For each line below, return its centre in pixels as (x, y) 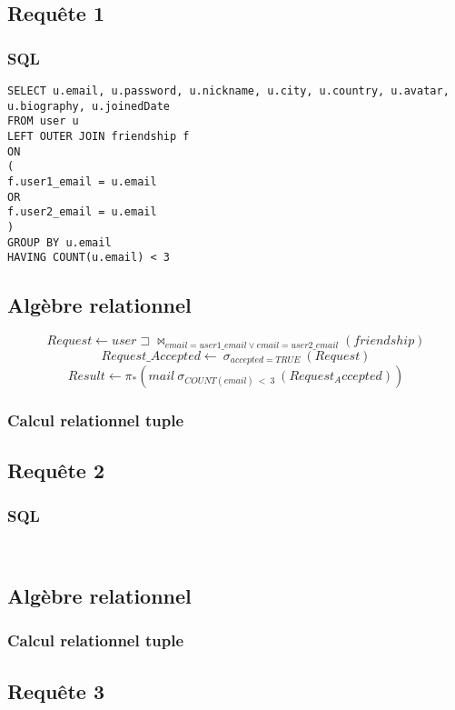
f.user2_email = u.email (82, 212)
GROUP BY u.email (59, 242)
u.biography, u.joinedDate (89, 106)
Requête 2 (56, 470)
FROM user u (43, 121)
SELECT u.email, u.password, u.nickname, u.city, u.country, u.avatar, (228, 91)
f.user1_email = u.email (82, 181)
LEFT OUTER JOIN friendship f (99, 136)
